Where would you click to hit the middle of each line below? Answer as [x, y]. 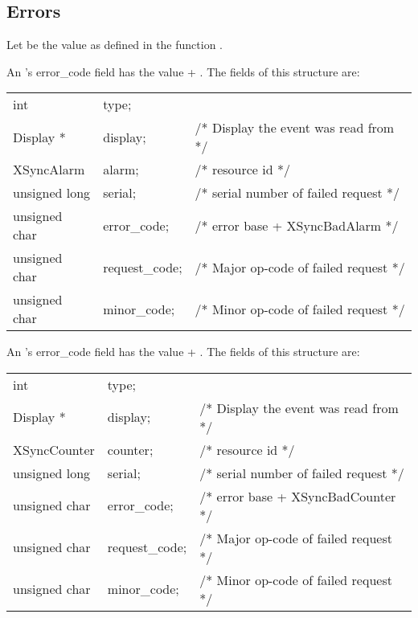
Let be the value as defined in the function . [115, 45]
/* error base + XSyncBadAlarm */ [297, 225]
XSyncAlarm [49, 170]
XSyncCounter [54, 449]
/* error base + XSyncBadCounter [298, 496]
